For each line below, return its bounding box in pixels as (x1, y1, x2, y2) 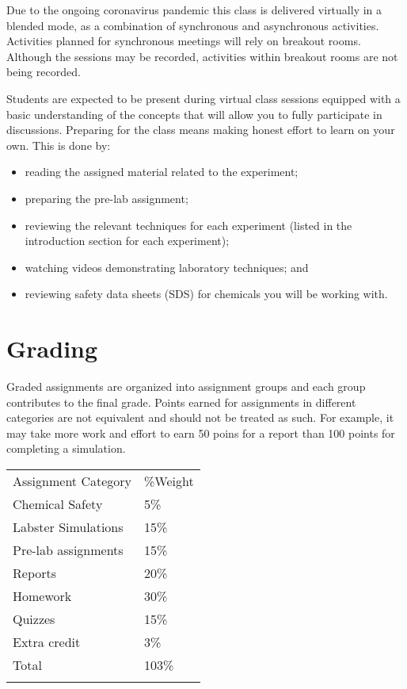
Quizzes (13, 610, 55, 628)
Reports (13, 564, 57, 582)
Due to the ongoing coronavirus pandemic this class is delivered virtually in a (6, 2, 382, 17)
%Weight (143, 472, 194, 490)
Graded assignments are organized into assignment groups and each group (6, 378, 366, 395)
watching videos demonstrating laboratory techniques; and (25, 258, 309, 275)
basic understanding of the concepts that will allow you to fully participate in (6, 105, 382, 122)
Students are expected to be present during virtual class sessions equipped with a (6, 90, 401, 106)
